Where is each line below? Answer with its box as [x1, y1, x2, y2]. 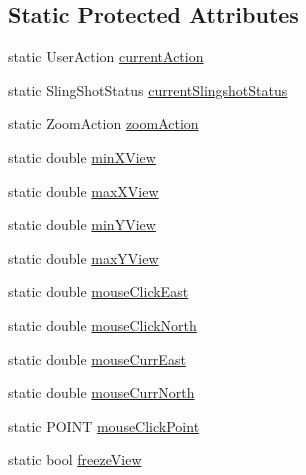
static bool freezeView [8, 449, 142, 470]
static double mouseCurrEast [8, 348, 186, 369]
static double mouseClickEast [8, 281, 189, 302]
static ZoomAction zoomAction [8, 113, 199, 134]
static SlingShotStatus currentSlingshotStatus [8, 79, 288, 100]
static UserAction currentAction [8, 46, 204, 67]
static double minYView [8, 214, 156, 235]
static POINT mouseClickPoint [8, 415, 200, 436]
